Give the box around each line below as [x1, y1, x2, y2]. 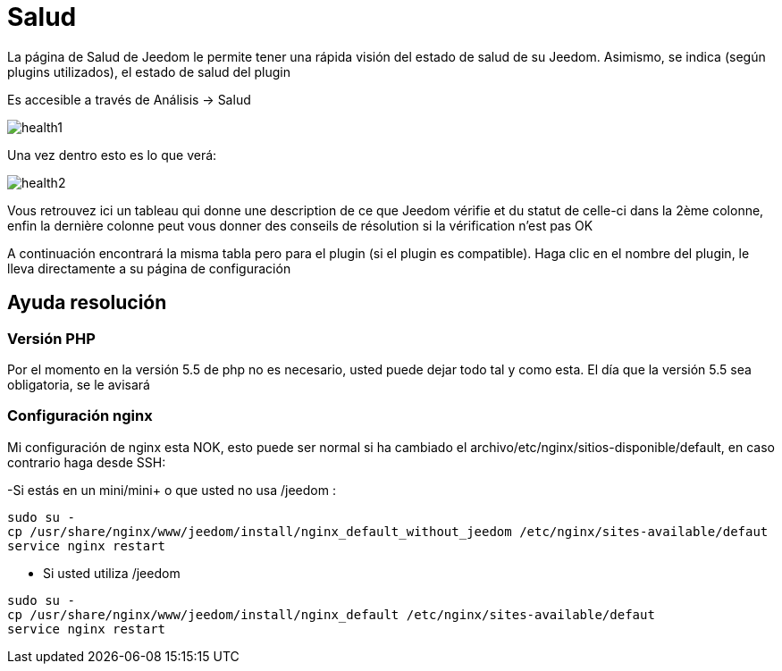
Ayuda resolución [7, 291, 167, 315]
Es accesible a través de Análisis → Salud [7, 91, 251, 107]
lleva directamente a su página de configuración [7, 260, 291, 276]
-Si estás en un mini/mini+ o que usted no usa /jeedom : [7, 482, 336, 498]
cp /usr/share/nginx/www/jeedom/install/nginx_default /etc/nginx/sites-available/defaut [7, 607, 655, 622]
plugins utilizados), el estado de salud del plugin [7, 63, 290, 80]
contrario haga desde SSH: [7, 454, 166, 470]
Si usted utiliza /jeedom [43, 565, 181, 581]
